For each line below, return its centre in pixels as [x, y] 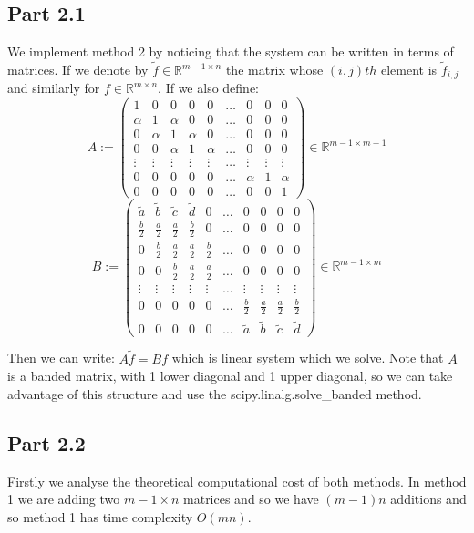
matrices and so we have [251, 499]
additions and [428, 499]
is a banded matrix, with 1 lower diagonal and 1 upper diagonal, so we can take [230, 376]
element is [409, 70]
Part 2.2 [46, 442]
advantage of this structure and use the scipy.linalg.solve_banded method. [215, 393]
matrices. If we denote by [78, 70]
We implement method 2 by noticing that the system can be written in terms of [231, 51]
